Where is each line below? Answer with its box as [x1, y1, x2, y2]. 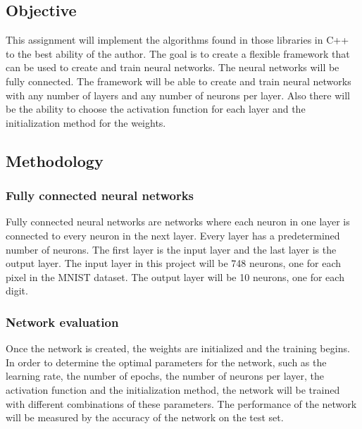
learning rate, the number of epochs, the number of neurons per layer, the [6, 368, 324, 383]
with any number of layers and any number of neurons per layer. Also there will [6, 87, 350, 102]
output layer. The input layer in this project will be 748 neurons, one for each [6, 256, 341, 271]
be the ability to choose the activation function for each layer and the [6, 101, 306, 116]
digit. [6, 283, 28, 298]
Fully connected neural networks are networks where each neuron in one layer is [6, 214, 350, 229]
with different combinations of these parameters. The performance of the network [6, 396, 357, 411]
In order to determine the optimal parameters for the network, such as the [6, 354, 327, 369]
